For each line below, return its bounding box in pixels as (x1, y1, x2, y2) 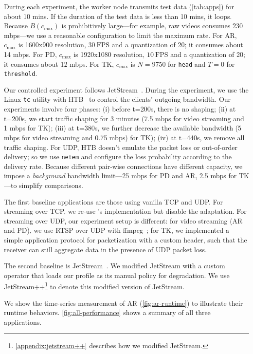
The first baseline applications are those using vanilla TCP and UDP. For (4, 196, 223, 206)
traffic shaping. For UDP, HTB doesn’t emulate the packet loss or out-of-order (4, 142, 237, 152)
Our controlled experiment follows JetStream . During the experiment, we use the (4, 84, 249, 94)
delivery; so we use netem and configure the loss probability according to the (4, 151, 232, 162)
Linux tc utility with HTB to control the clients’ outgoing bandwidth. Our (4, 94, 231, 104)
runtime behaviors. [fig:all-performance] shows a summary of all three (4, 307, 211, 317)
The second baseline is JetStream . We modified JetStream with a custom (4, 261, 225, 271)
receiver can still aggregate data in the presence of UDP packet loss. (4, 244, 207, 254)
